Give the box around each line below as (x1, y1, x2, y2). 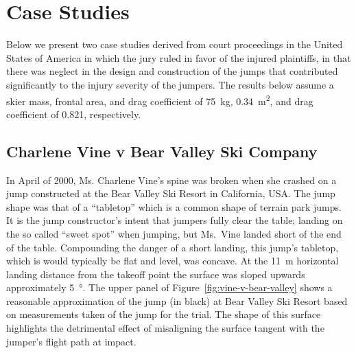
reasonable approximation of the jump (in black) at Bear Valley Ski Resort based (6, 293, 348, 308)
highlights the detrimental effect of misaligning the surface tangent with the (6, 321, 324, 335)
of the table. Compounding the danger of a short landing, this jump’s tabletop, (6, 240, 339, 254)
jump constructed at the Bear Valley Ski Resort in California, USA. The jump (6, 186, 335, 201)
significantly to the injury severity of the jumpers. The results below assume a (6, 77, 334, 91)
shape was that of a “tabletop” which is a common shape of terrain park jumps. (6, 199, 342, 214)
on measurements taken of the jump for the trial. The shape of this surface (6, 307, 321, 321)
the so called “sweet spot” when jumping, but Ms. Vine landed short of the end (6, 226, 342, 240)
